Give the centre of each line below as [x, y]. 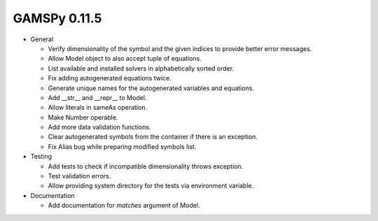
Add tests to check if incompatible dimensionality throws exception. [146, 166]
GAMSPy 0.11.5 [57, 18]
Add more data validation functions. [99, 127]
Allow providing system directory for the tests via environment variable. [151, 186]
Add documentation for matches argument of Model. [124, 206]
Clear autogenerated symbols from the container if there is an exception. [153, 137]
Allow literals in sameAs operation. [97, 108]
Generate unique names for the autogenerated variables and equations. [151, 88]
